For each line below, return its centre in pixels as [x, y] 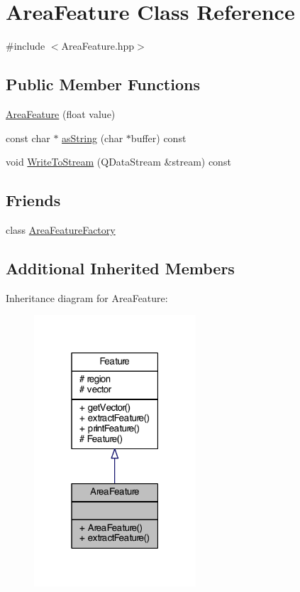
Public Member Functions [103, 84]
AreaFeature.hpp [98, 46]
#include [26, 46]
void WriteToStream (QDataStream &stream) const [118, 162]
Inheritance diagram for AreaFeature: [87, 297]
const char [28, 138]
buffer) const [159, 138]
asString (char [93, 138]
